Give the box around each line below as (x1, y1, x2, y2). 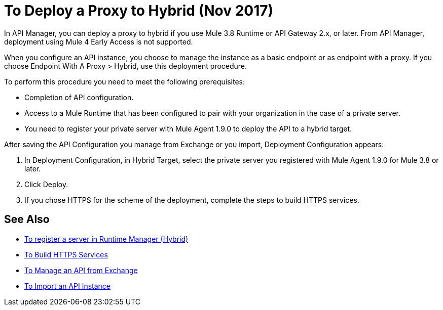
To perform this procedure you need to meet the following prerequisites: (4, 77, 245, 86)
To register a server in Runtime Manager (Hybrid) (24, 234, 189, 243)
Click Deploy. (24, 180, 68, 189)
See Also (4, 213, 50, 226)
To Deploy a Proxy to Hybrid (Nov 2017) (4, 2, 274, 19)
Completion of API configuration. (24, 93, 134, 102)
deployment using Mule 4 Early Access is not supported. (4, 37, 193, 46)
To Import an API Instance (24, 281, 111, 290)
